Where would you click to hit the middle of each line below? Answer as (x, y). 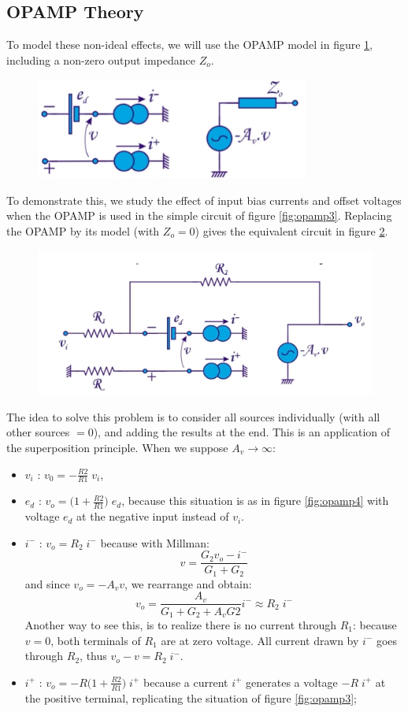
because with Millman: (155, 542)
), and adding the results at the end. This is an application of (242, 432)
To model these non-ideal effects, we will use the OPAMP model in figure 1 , (189, 44)
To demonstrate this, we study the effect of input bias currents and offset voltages (204, 200)
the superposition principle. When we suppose (117, 447)
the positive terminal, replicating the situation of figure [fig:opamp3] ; (191, 697)
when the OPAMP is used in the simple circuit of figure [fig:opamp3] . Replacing (199, 215)
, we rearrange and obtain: (188, 583)
